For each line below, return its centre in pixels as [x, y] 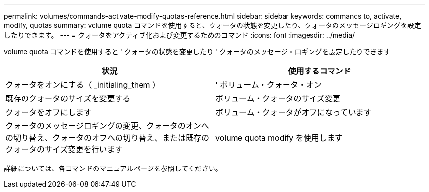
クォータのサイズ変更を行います [64, 149]
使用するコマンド [320, 71]
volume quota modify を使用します [279, 138]
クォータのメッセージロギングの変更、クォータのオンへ [107, 126]
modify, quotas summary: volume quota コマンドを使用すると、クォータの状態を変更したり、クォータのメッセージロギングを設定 [213, 25]
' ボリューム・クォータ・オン [269, 85]
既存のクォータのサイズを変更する [68, 98]
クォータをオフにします [49, 112]
